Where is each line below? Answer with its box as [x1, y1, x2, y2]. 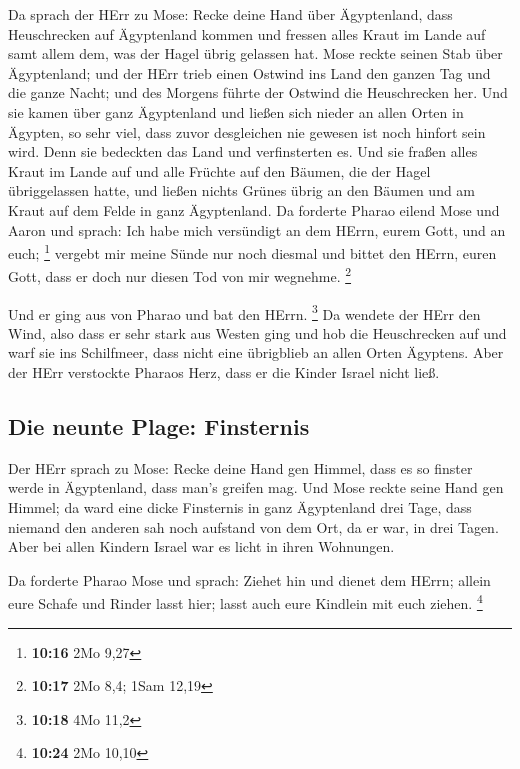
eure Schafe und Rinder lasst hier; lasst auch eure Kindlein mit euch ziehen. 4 [8, 590, 483, 614]
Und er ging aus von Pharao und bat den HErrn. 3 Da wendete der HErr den [8, 300, 481, 324]
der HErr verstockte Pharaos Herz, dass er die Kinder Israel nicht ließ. [8, 362, 440, 383]
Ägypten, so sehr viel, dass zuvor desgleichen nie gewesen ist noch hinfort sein [8, 121, 486, 142]
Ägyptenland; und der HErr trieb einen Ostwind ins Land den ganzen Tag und [8, 62, 491, 83]
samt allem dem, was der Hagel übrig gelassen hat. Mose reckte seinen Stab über [8, 43, 503, 64]
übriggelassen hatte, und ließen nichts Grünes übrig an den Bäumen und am [8, 180, 476, 201]
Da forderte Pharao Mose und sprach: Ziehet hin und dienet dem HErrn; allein [8, 569, 491, 590]
